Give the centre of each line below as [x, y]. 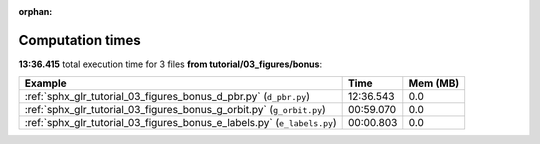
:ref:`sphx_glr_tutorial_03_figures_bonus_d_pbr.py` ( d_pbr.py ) [167, 97]
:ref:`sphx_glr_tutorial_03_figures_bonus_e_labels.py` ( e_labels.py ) [180, 123]
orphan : [35, 11]
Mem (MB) [434, 83]
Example [45, 83]
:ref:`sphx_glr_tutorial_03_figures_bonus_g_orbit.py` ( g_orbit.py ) [175, 110]
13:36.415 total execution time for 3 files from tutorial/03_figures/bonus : [170, 64]
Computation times [79, 40]
